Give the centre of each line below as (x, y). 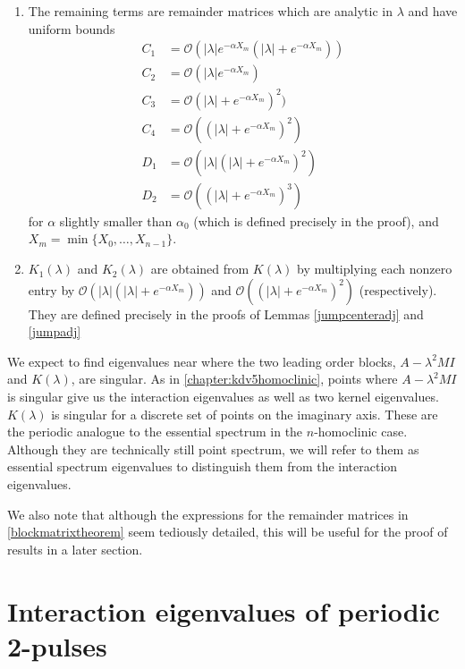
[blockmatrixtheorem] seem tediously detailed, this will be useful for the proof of (228, 532)
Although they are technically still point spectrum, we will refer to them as (213, 449)
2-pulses (57, 645)
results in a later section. (75, 549)
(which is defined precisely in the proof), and (316, 220)
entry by (51, 289)
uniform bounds (72, 28)
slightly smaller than (116, 220)
